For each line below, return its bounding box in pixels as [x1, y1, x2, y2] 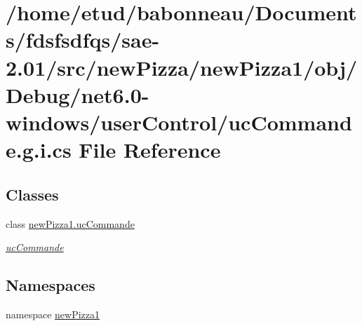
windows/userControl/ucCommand [6, 107, 352, 136]
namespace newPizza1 [6, 306, 100, 321]
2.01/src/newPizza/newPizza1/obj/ [6, 53, 358, 81]
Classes [6, 183, 59, 205]
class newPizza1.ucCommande [6, 216, 135, 231]
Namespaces [6, 274, 95, 296]
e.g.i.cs [6, 135, 72, 164]
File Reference [79, 135, 221, 164]
